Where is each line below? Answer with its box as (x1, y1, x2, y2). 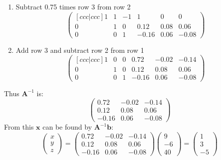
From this (4, 122, 34, 132)
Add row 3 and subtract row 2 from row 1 (15, 44, 144, 55)
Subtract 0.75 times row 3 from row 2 (15, 1, 131, 11)
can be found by (42, 122, 92, 132)
